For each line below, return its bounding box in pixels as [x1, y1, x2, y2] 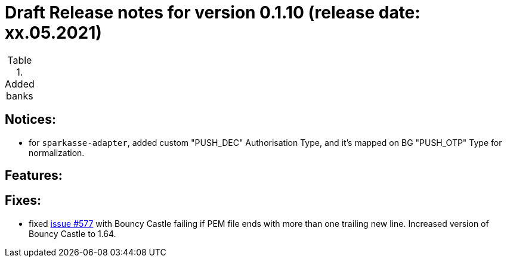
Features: [5, 168, 63, 183]
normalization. [29, 147, 85, 158]
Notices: [5, 112, 56, 127]
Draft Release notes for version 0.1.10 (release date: [5, 2, 421, 23]
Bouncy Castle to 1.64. [29, 228, 116, 239]
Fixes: [5, 193, 42, 208]
